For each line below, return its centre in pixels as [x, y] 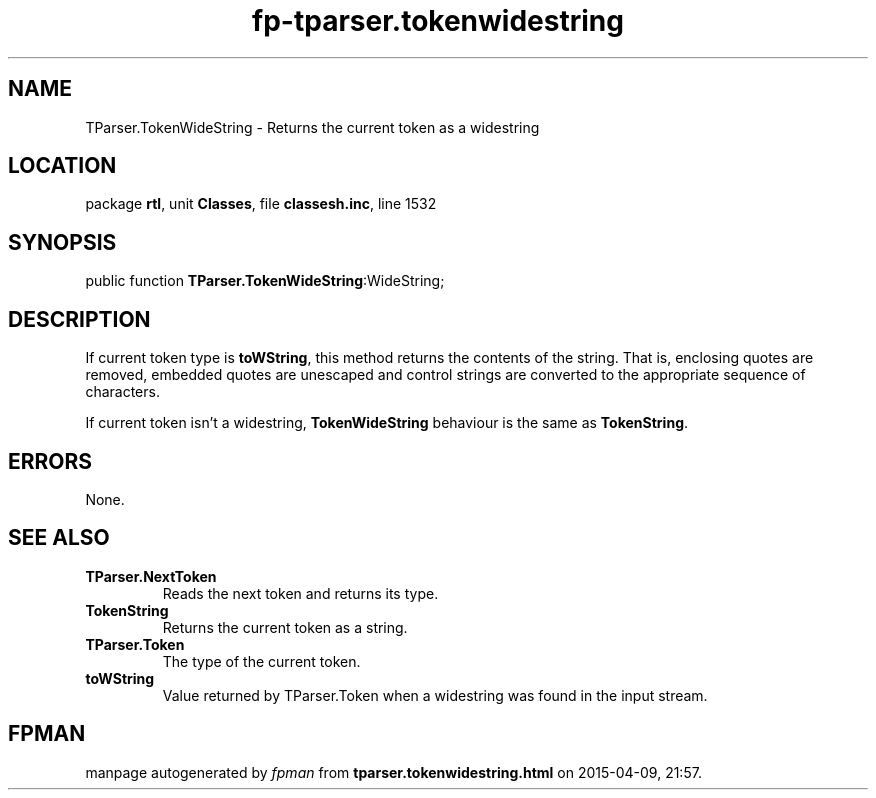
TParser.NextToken [151, 576]
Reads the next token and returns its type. [300, 593]
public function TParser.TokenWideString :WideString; [265, 281]
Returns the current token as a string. [285, 627]
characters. [122, 392]
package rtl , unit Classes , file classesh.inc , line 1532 [261, 204]
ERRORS [50, 461]
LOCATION [62, 166]
